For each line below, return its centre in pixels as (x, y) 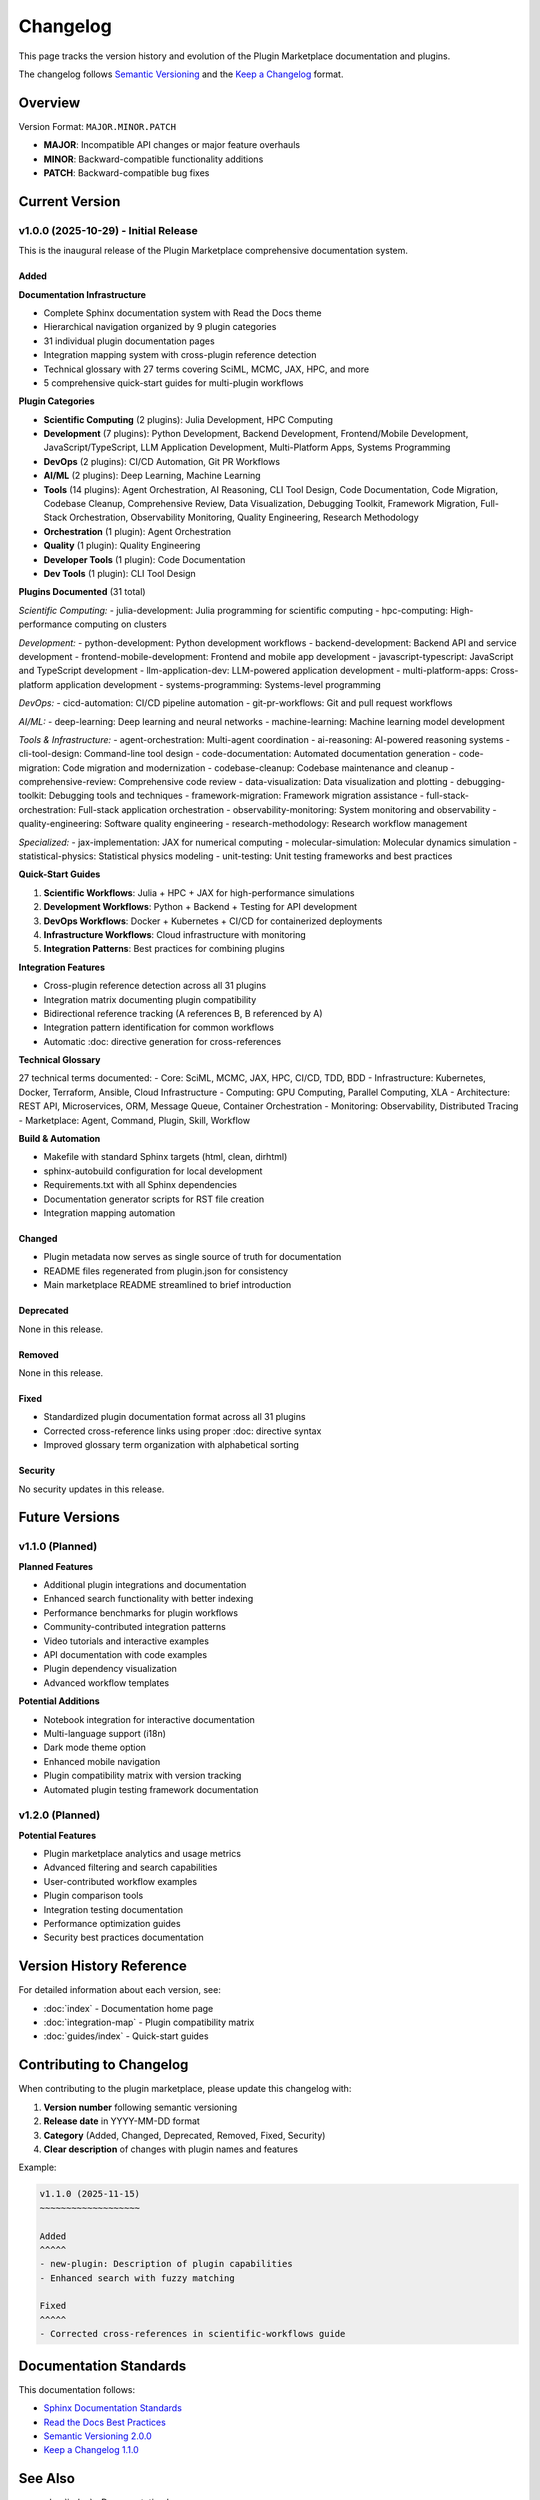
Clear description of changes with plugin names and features (171, 2149)
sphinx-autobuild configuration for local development (153, 1171)
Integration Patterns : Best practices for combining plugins (164, 949)
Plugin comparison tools (93, 1896)
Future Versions (69, 1517)
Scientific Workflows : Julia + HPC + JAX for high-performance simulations (199, 892)
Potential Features (57, 1835)
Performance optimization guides (112, 1924)
